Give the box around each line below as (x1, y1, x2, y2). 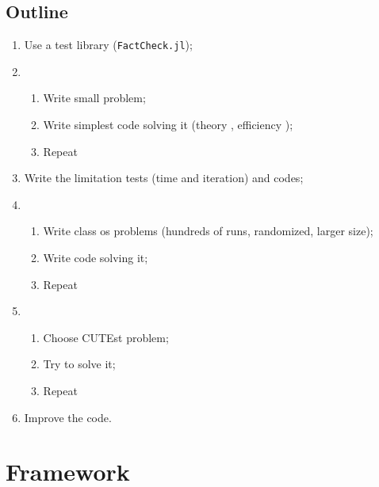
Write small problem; (43, 89, 146, 106)
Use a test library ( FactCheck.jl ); (24, 36, 193, 53)
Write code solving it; (43, 249, 148, 266)
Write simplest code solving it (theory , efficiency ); (43, 116, 293, 133)
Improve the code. (24, 409, 112, 425)
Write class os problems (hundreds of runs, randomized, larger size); (43, 223, 373, 239)
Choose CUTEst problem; (43, 329, 169, 345)
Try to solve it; (43, 356, 116, 372)
